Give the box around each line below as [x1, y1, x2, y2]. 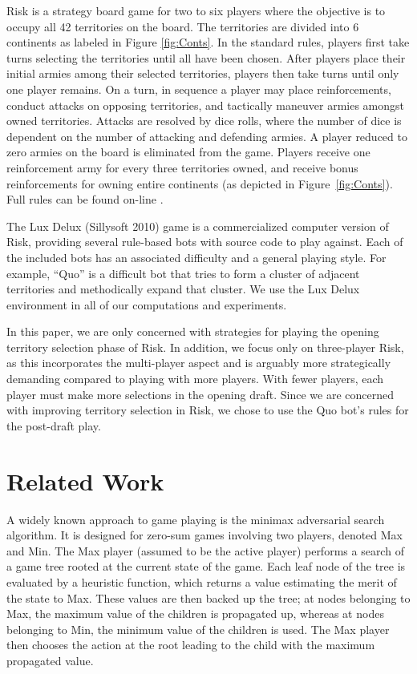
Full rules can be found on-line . [6, 191, 164, 208]
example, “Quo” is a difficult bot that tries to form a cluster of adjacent [6, 264, 360, 281]
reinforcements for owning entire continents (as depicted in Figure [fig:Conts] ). [6, 175, 393, 192]
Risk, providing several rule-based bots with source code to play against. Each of [6, 233, 403, 250]
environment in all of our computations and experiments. [6, 296, 287, 313]
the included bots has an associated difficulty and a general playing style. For [6, 248, 387, 265]
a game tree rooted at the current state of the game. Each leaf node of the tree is [6, 558, 406, 575]
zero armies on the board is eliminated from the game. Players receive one [6, 143, 370, 160]
